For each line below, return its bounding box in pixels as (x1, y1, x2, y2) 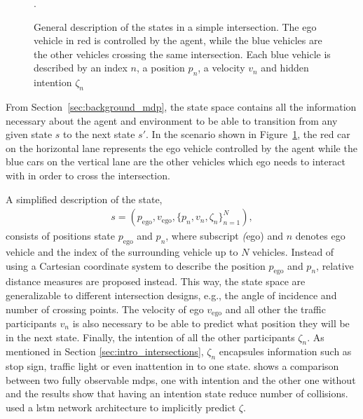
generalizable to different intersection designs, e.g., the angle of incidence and (6, 287, 337, 302)
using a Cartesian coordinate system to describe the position (6, 258, 266, 273)
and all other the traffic (225, 301, 326, 316)
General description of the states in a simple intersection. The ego (34, 19, 317, 34)
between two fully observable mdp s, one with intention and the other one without (6, 372, 356, 387)
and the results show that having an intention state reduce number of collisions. (6, 386, 348, 401)
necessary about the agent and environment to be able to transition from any (6, 113, 338, 128)
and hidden (261, 60, 309, 75)
